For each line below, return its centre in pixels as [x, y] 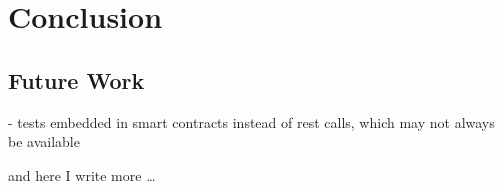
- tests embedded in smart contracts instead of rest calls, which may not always [251, 121]
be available [44, 141]
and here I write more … [82, 174]
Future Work [76, 79]
